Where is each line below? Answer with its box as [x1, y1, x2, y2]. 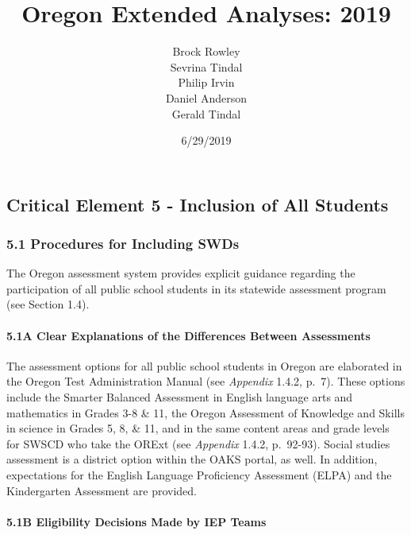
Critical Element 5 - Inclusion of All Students [6, 192, 389, 216]
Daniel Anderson [165, 89, 248, 106]
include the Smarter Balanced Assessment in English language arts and [6, 389, 353, 405]
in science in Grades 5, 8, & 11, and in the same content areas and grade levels [6, 420, 390, 436]
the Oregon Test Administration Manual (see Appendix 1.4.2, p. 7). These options [6, 373, 405, 390]
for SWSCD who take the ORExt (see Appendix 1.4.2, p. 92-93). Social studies [6, 435, 390, 452]
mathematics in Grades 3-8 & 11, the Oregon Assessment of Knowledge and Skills [6, 404, 405, 421]
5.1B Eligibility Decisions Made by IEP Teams [6, 513, 267, 529]
